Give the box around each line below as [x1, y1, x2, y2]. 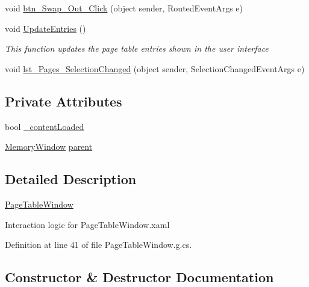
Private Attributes [5, 91, 122, 110]
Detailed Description [5, 170, 137, 188]
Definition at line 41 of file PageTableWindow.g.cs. [5, 238, 192, 251]
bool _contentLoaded [5, 120, 84, 132]
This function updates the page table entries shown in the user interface [5, 42, 269, 55]
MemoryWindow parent [5, 140, 93, 153]
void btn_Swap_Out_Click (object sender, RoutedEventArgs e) [5, 2, 243, 14]
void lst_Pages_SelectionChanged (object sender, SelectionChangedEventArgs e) [5, 62, 305, 75]
